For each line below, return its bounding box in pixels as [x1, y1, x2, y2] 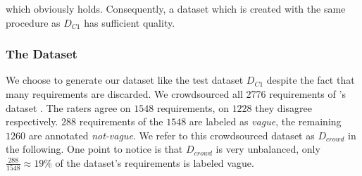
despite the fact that [266, 73, 355, 87]
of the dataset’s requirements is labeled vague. [55, 155, 254, 170]
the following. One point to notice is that [6, 142, 183, 156]
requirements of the [79, 114, 163, 129]
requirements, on [156, 100, 229, 115]
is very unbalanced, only [216, 142, 320, 156]
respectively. [6, 114, 58, 129]
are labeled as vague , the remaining [189, 114, 342, 129]
